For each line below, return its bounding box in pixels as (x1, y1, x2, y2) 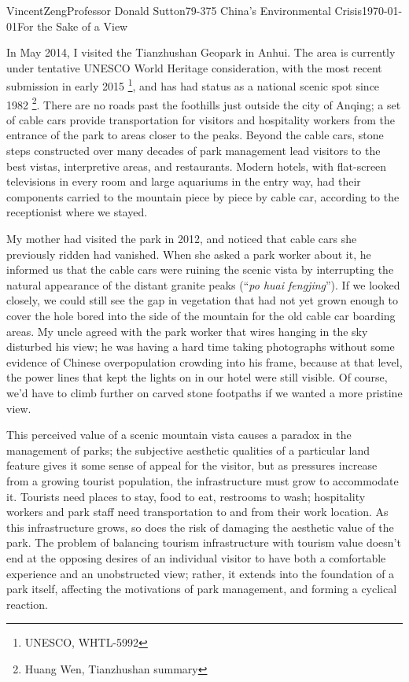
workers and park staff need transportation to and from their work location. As (6, 503, 389, 520)
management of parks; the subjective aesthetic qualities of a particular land (6, 441, 370, 458)
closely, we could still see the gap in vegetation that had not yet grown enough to (6, 292, 399, 308)
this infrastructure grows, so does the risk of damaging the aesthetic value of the (6, 518, 394, 535)
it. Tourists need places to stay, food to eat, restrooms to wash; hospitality (6, 488, 366, 504)
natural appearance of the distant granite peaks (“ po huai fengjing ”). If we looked (6, 276, 400, 293)
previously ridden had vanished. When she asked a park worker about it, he (6, 245, 371, 262)
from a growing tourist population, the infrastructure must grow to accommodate (6, 472, 399, 488)
